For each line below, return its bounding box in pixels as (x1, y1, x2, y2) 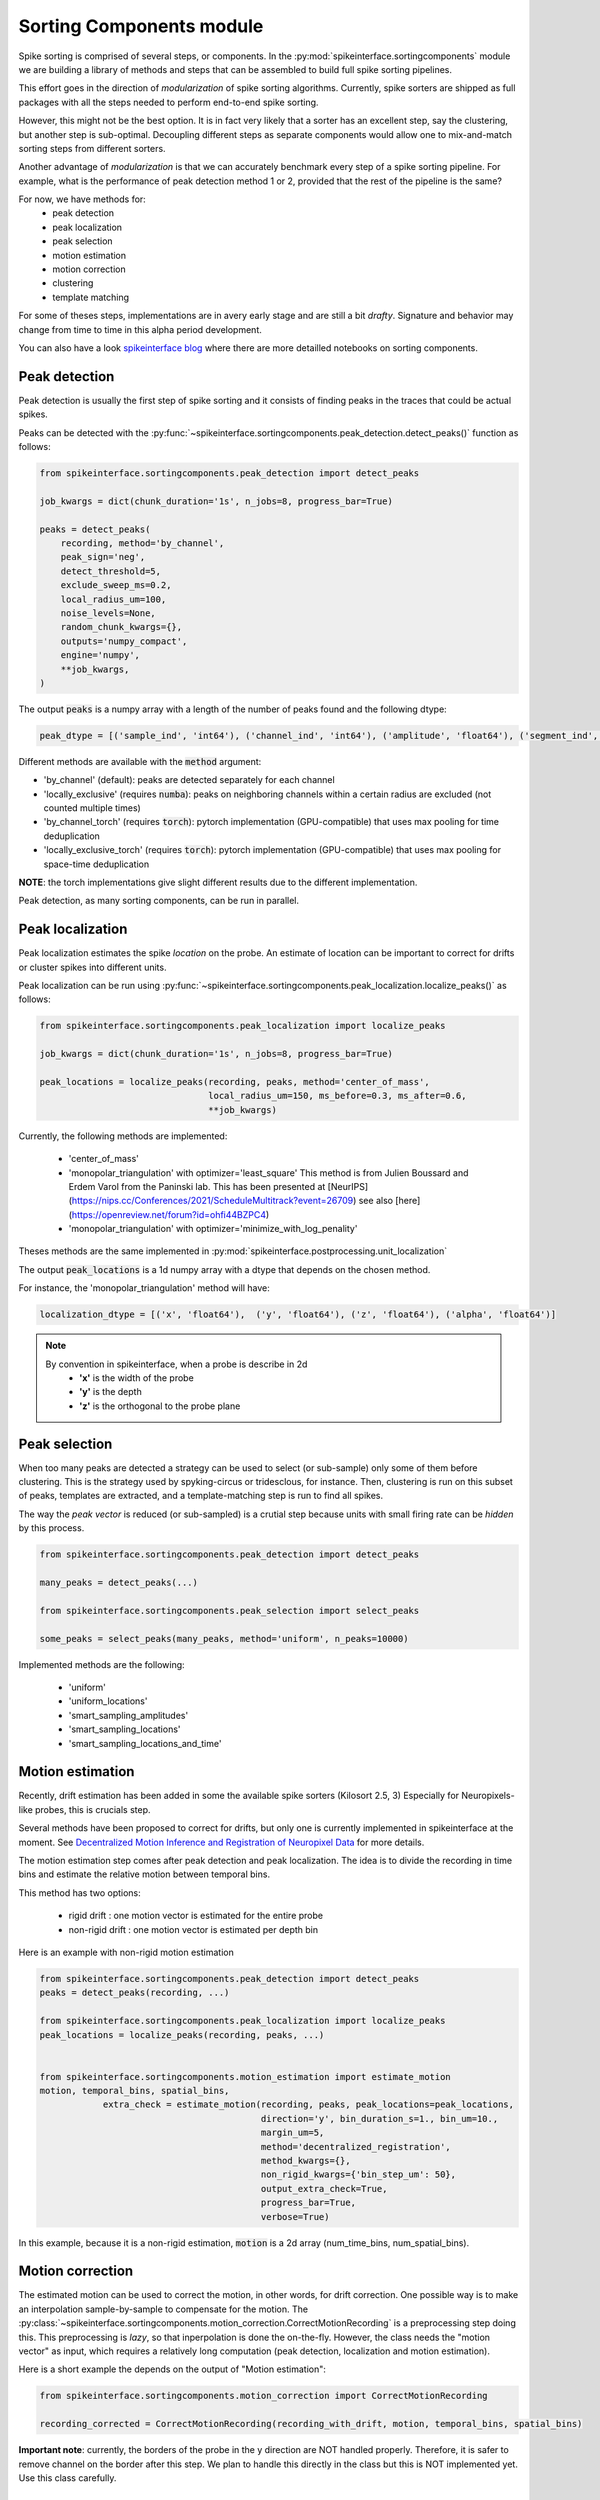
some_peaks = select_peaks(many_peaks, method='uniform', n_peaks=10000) (39, 1633, 409, 1644)
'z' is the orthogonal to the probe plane (79, 1400, 241, 1412)
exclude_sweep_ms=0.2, (60, 580, 172, 591)
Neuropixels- (461, 1790, 515, 1802)
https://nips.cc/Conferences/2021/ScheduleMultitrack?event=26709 (71, 1195, 354, 1207)
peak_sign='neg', (60, 551, 146, 563)
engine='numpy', (60, 650, 140, 661)
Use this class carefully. (18, 2471, 117, 2484)
